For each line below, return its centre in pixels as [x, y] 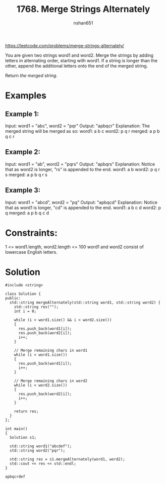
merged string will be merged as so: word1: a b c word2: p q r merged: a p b [83, 131]
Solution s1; [23, 438]
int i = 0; [25, 311]
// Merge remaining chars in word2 [51, 381]
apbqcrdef [15, 477]
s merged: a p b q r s [27, 175]
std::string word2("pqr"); [37, 451]
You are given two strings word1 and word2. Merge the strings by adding [79, 55]
